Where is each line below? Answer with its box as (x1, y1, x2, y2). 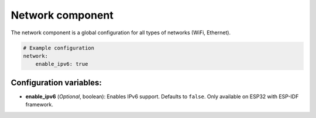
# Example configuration (23, 44, 95, 51)
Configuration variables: (11, 77, 102, 87)
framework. (25, 101, 54, 108)
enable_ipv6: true (35, 61, 88, 67)
